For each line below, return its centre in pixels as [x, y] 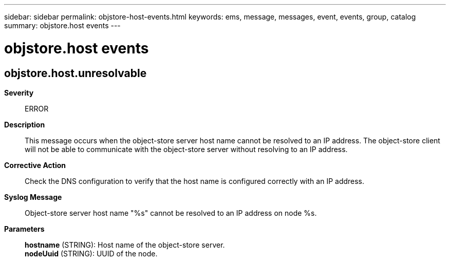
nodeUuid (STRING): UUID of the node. [91, 253]
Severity [19, 92]
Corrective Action [35, 165]
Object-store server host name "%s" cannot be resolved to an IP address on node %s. [171, 213]
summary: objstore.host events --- [62, 25]
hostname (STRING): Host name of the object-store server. [125, 245]
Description [25, 124]
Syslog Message [33, 197]
